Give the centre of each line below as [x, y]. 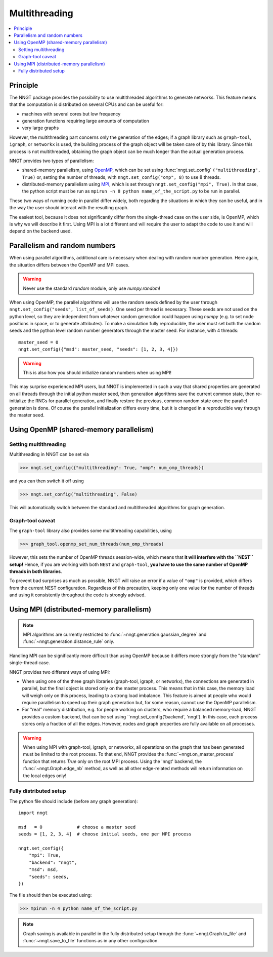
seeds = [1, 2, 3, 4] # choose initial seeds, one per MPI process [105, 834]
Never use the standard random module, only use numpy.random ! [92, 288]
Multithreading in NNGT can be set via [49, 454]
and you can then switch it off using [47, 481]
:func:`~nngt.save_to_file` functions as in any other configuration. [91, 941]
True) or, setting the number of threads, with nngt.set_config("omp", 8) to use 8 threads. [121, 177]
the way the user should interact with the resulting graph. [69, 208]
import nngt [33, 813]
